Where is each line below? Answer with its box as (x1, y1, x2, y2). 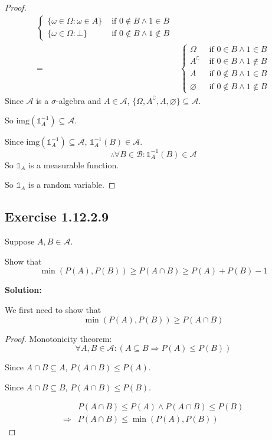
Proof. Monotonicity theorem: (5, 332, 112, 344)
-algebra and (55, 94, 101, 106)
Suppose (5, 235, 35, 247)
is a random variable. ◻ (28, 178, 116, 191)
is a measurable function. (28, 158, 119, 171)
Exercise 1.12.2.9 (5, 207, 109, 226)
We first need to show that (5, 304, 101, 316)
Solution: (5, 283, 42, 296)
